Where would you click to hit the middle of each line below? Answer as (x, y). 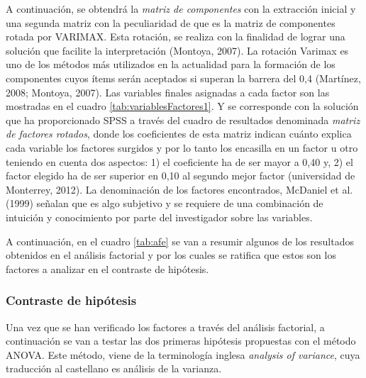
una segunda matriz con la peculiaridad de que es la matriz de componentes (171, 22)
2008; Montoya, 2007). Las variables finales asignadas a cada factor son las (168, 92)
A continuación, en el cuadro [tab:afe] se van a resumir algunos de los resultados (180, 241)
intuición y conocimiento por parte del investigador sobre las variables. (159, 217)
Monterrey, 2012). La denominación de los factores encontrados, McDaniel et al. (179, 189)
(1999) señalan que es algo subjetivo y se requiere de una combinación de (165, 203)
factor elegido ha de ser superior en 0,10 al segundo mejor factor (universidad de (181, 176)
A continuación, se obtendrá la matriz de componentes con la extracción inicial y (181, 9)
